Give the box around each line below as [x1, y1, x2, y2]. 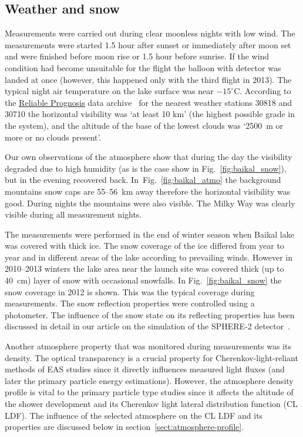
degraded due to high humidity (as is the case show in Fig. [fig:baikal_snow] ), [5, 162, 287, 174]
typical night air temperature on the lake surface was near [5, 85, 214, 97]
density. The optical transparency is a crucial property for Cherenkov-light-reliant [5, 351, 298, 363]
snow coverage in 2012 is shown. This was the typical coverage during [5, 285, 255, 298]
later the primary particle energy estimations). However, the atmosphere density [5, 374, 294, 386]
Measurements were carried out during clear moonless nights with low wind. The [5, 27, 295, 39]
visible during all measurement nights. [5, 208, 142, 221]
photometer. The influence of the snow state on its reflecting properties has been [5, 308, 295, 321]
